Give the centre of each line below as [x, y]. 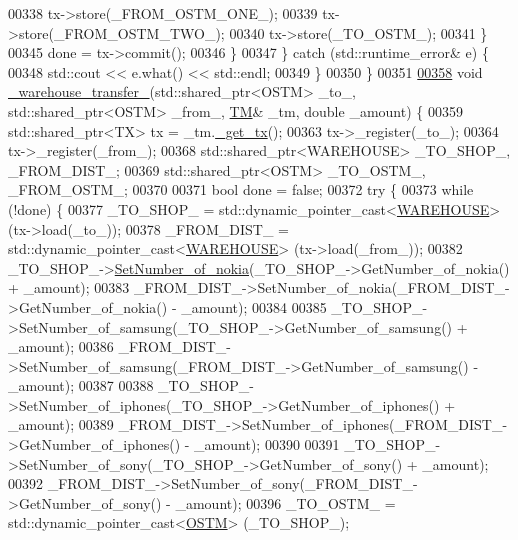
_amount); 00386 [61, 346]
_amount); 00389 [61, 424]
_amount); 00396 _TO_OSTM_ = [285, 502]
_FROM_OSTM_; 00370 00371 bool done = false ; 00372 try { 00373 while [241, 189]
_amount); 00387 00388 [81, 385]
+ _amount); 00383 [69, 287]
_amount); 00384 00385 [254, 306]
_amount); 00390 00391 [267, 444]
